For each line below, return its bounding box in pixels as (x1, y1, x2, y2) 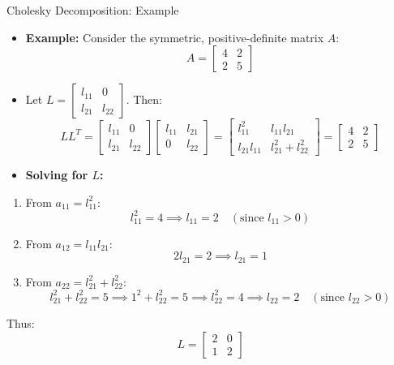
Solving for (25, 166, 88, 183)
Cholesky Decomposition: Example (6, 2, 179, 18)
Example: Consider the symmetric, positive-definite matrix (25, 28, 324, 45)
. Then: (126, 91, 162, 108)
